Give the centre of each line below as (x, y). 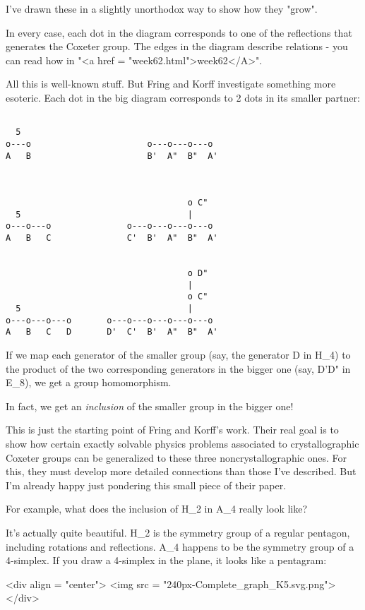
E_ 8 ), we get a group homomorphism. (89, 382)
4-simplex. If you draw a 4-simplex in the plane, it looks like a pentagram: (166, 560)
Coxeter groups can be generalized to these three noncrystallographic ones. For (176, 457)
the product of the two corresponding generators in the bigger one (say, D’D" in (178, 368)
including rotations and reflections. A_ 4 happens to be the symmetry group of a (180, 546)
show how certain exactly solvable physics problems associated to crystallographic (182, 443)
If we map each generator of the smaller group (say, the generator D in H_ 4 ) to (178, 355)
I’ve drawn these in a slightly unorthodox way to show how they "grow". (162, 8)
